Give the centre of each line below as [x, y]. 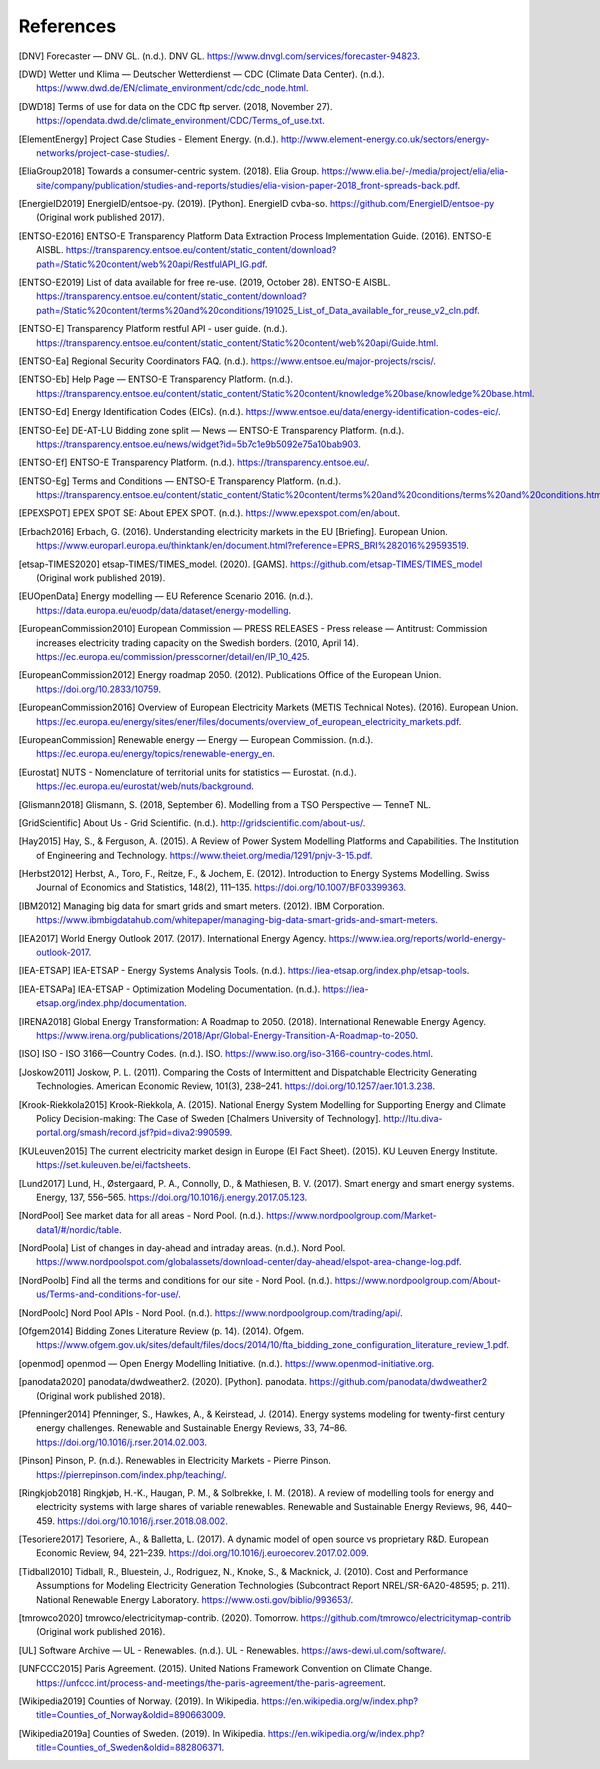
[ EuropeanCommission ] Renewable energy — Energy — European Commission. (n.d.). [196, 739]
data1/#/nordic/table [78, 1229]
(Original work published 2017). [100, 217]
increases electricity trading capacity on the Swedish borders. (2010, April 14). [197, 642]
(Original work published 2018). [101, 1396]
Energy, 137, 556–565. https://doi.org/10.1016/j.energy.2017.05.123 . [172, 1197]
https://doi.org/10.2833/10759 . [99, 689]
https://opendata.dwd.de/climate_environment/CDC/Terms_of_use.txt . [180, 121]
